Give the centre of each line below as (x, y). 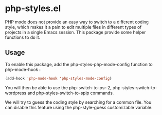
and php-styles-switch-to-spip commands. (71, 93)
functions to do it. (23, 37)
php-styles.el (33, 8)
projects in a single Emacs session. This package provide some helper (75, 32)
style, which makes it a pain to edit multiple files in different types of (73, 27)
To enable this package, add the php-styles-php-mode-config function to (79, 64)
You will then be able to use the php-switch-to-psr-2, (58, 87)
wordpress (16, 93)
